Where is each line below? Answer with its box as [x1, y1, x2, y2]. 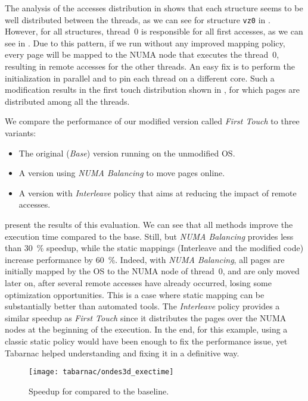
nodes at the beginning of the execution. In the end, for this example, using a [5, 323, 288, 336]
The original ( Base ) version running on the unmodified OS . [18, 146, 235, 159]
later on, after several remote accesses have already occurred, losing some [5, 276, 272, 289]
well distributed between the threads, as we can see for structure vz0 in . [5, 13, 270, 26]
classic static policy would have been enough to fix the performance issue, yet [5, 334, 288, 347]
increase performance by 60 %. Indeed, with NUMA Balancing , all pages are [5, 253, 285, 265]
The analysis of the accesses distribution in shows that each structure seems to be [5, 2, 303, 14]
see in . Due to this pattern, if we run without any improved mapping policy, [5, 36, 285, 49]
